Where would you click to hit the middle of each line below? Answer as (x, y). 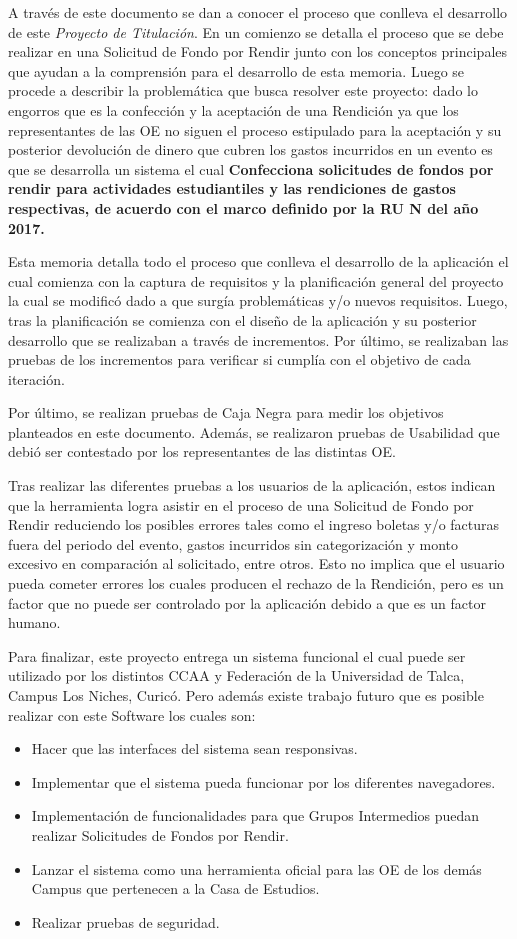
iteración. (36, 378)
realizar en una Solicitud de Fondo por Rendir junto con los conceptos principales (258, 51)
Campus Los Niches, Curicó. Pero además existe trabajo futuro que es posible (246, 695)
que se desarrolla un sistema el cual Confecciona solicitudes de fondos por (251, 168)
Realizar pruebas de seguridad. (125, 921)
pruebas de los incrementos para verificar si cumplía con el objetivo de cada (239, 359)
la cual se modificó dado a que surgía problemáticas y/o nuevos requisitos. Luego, (258, 300)
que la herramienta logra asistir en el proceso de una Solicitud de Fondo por (241, 504)
